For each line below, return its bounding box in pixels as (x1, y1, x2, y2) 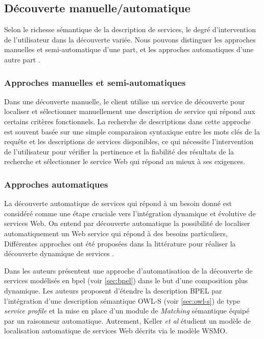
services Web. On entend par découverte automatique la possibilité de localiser (4, 218, 250, 229)
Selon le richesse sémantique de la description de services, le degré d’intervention (4, 24, 256, 35)
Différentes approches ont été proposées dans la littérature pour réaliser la (4, 238, 236, 248)
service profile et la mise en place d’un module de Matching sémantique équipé (4, 305, 250, 316)
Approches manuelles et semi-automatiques (4, 76, 186, 88)
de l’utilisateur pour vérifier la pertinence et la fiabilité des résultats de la (4, 146, 234, 156)
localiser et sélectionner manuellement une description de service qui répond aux (4, 106, 255, 117)
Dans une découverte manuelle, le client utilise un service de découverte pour (4, 96, 245, 106)
